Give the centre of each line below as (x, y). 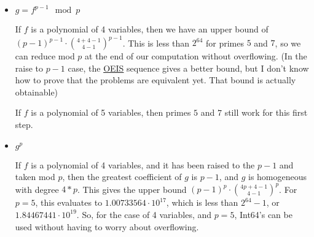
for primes (225, 43)
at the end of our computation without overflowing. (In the (196, 56)
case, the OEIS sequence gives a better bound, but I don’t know (188, 68)
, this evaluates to (69, 202)
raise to (29, 68)
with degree (37, 189)
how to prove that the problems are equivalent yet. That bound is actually (155, 80)
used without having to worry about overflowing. (107, 226)
